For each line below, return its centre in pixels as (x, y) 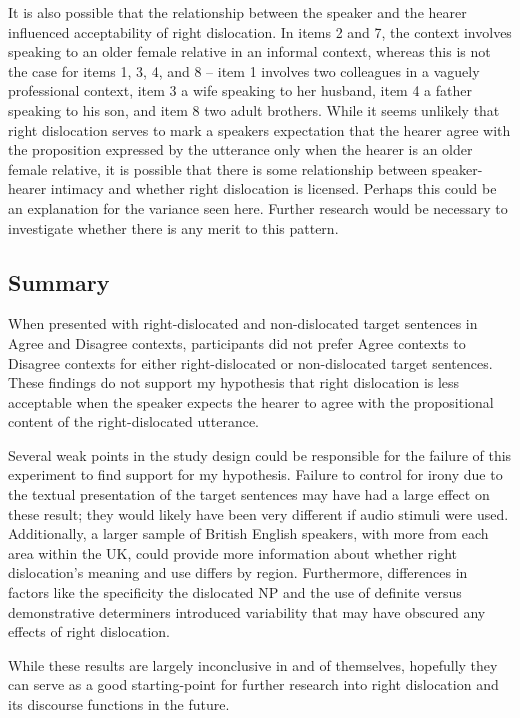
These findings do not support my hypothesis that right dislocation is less (234, 382)
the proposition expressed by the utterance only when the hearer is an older (240, 149)
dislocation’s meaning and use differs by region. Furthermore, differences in (238, 572)
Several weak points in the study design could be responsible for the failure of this (260, 454)
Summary (59, 281)
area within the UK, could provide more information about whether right (233, 552)
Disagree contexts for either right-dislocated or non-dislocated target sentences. (250, 362)
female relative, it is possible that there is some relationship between (218, 168)
